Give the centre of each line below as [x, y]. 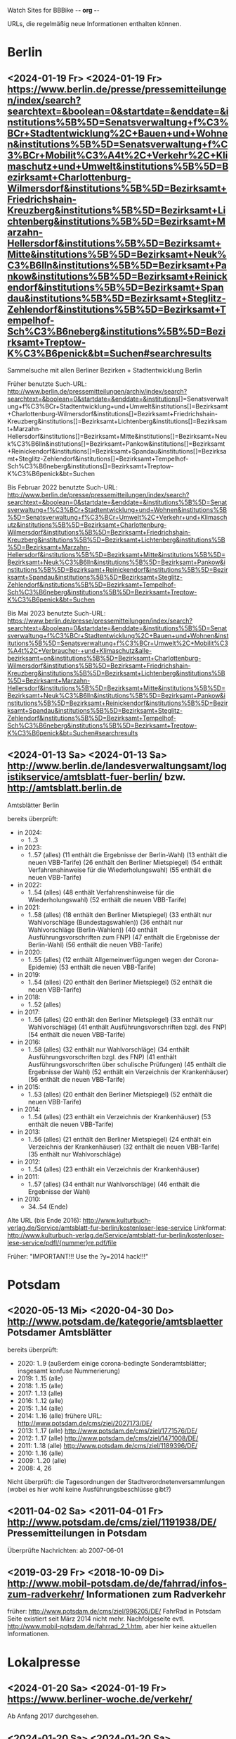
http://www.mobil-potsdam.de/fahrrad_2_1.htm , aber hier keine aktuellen [112, 1626]
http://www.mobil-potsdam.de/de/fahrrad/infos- [117, 1584]
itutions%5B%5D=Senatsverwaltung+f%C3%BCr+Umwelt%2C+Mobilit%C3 [118, 643]
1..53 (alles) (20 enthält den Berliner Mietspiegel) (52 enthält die [120, 1094]
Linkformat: [210, 1228]
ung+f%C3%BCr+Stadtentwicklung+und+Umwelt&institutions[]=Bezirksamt [118, 406]
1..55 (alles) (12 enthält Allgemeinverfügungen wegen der [110, 959]
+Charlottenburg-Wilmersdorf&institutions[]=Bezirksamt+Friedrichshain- [112, 414]
